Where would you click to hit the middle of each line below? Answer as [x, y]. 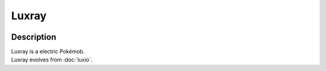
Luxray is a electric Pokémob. [48, 52]
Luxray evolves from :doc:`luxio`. [52, 60]
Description [34, 37]
